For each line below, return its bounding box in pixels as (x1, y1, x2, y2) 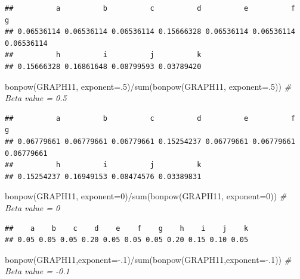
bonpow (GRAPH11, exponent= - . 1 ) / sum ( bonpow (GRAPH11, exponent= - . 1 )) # (5, 253, 292, 265)
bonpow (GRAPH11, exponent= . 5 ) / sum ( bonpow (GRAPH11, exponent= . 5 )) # (5, 80, 292, 92)
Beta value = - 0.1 (5, 265, 70, 277)
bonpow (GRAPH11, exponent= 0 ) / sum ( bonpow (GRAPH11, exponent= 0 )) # (5, 190, 287, 202)
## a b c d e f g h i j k (5, 224, 249, 233)
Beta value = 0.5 (5, 92, 67, 104)
